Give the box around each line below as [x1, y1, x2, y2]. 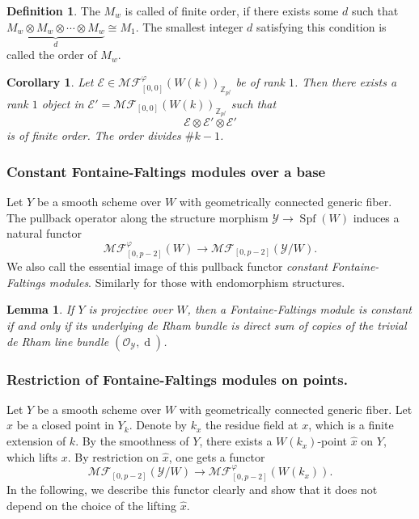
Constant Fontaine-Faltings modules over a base [6, 161, 326, 181]
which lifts [6, 448, 58, 465]
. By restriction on [67, 448, 159, 465]
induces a [353, 209, 400, 226]
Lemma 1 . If [6, 301, 74, 318]
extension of [6, 432, 66, 449]
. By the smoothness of [75, 432, 189, 449]
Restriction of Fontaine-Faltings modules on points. [6, 369, 348, 389]
